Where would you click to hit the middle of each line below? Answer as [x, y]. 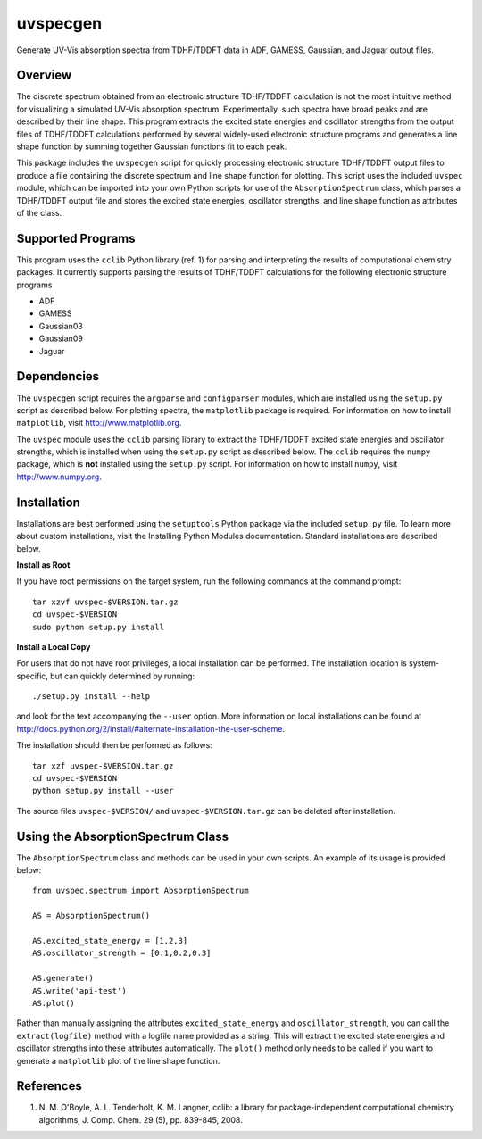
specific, [33, 676]
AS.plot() [54, 1003]
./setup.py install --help [91, 697]
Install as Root [43, 565]
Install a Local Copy [54, 646]
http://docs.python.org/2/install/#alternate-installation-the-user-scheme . [151, 728]
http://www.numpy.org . [59, 477]
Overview [44, 75]
